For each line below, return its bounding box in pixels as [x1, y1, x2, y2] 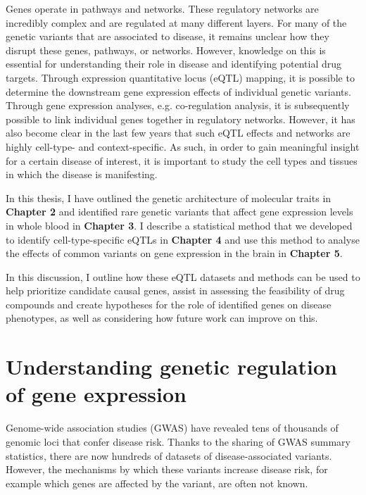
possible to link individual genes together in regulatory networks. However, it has [6, 111, 355, 126]
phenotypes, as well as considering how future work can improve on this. [6, 311, 318, 325]
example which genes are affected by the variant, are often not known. [6, 475, 308, 490]
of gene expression [6, 380, 187, 408]
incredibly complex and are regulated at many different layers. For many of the [6, 15, 347, 30]
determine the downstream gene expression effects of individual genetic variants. [6, 84, 351, 99]
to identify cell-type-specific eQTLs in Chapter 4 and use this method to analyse [6, 232, 360, 246]
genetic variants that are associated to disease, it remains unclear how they [6, 29, 329, 44]
